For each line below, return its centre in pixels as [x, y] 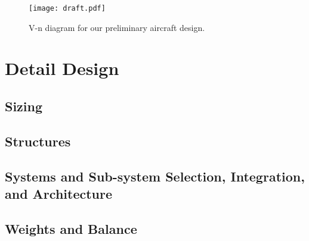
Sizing [24, 106]
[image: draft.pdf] [67, 8]
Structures [38, 141]
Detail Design [62, 68]
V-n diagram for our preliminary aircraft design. [117, 27]
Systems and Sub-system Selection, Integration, [155, 176]
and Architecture [59, 193]
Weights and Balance [71, 228]
